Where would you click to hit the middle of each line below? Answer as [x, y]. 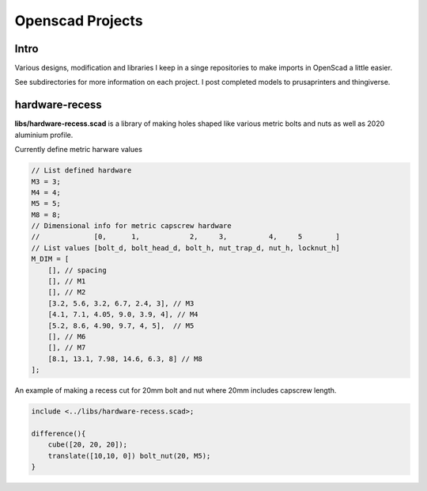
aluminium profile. [44, 135]
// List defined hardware [81, 171]
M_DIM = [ [50, 259]
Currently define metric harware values [78, 150]
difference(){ [59, 433]
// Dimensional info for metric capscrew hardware [132, 226]
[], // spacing [77, 270]
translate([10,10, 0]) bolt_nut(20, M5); [129, 456]
